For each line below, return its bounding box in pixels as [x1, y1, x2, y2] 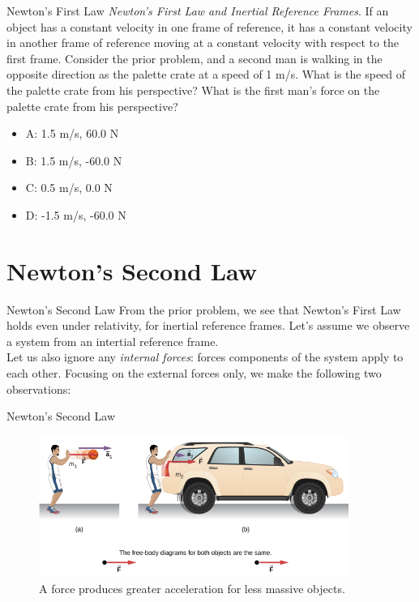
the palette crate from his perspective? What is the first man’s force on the [6, 81, 380, 98]
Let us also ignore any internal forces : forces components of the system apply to [6, 348, 404, 365]
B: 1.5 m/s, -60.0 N [25, 152, 122, 169]
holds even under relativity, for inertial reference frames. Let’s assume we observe [6, 317, 410, 334]
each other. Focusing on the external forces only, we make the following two [6, 365, 382, 382]
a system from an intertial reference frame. [6, 332, 219, 349]
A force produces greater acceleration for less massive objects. [39, 579, 345, 596]
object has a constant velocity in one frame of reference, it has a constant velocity [6, 18, 413, 35]
